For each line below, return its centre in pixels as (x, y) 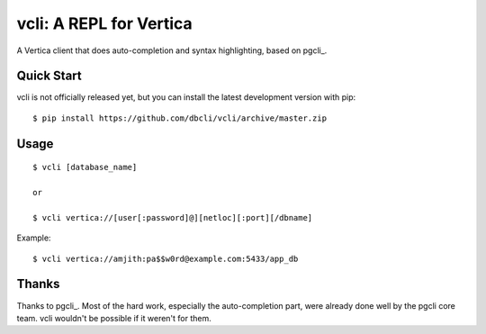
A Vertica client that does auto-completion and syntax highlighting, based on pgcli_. (172, 50)
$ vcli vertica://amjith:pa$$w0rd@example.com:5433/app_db (166, 258)
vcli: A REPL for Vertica (104, 23)
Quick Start (49, 76)
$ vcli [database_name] (85, 167)
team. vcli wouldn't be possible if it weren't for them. (114, 318)
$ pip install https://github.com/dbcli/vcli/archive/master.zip (180, 118)
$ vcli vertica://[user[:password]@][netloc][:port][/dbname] (173, 217)
